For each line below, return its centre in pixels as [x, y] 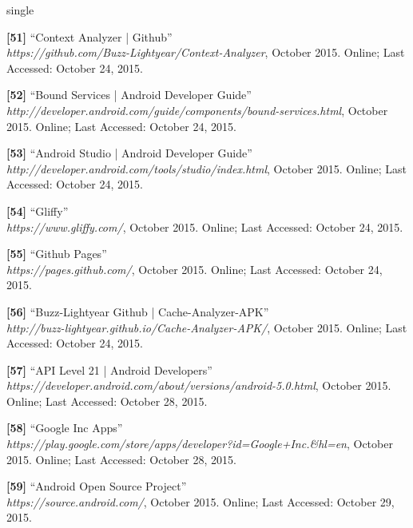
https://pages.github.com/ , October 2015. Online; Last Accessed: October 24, [195, 269]
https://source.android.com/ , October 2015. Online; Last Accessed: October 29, [201, 501]
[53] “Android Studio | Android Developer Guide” [129, 153]
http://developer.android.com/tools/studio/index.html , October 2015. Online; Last [206, 168]
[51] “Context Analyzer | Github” [89, 36]
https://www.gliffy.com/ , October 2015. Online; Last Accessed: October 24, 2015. [205, 226]
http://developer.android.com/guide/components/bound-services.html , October [197, 110]
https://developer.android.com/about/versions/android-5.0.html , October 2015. [199, 385]
